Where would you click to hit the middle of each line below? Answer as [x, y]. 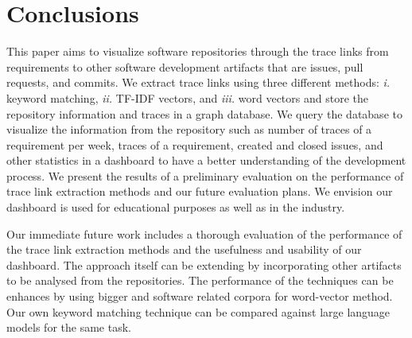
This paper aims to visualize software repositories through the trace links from [198, 51]
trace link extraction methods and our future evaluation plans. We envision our [200, 191]
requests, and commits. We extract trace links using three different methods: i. [198, 82]
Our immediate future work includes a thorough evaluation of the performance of [204, 233]
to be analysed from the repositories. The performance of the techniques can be [200, 280]
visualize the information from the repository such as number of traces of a [189, 129]
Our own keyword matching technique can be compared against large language [198, 311]
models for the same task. [69, 327]
